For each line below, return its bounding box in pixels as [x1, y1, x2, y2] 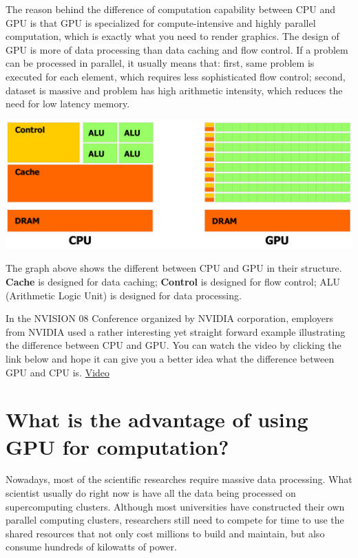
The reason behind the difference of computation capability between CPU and [6, 2, 336, 16]
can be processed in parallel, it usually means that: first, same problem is [6, 56, 315, 70]
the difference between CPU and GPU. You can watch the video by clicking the [6, 338, 341, 352]
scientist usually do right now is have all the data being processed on [6, 486, 296, 500]
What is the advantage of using [6, 405, 308, 433]
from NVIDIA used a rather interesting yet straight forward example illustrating [6, 324, 346, 339]
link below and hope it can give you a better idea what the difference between [6, 351, 335, 365]
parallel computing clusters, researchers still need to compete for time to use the [6, 513, 344, 527]
